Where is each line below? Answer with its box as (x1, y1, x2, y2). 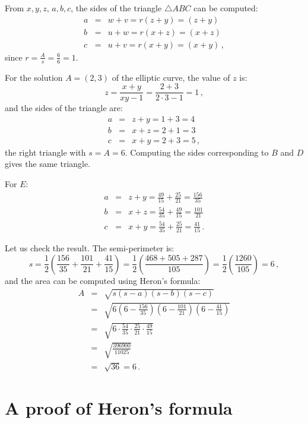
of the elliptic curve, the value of (112, 71, 230, 83)
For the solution (5, 71, 63, 83)
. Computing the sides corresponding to (125, 146, 269, 158)
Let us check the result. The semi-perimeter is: (5, 242, 174, 254)
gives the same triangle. (5, 157, 91, 170)
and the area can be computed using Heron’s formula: (5, 274, 201, 286)
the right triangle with (5, 146, 86, 158)
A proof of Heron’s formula (5, 396, 233, 420)
